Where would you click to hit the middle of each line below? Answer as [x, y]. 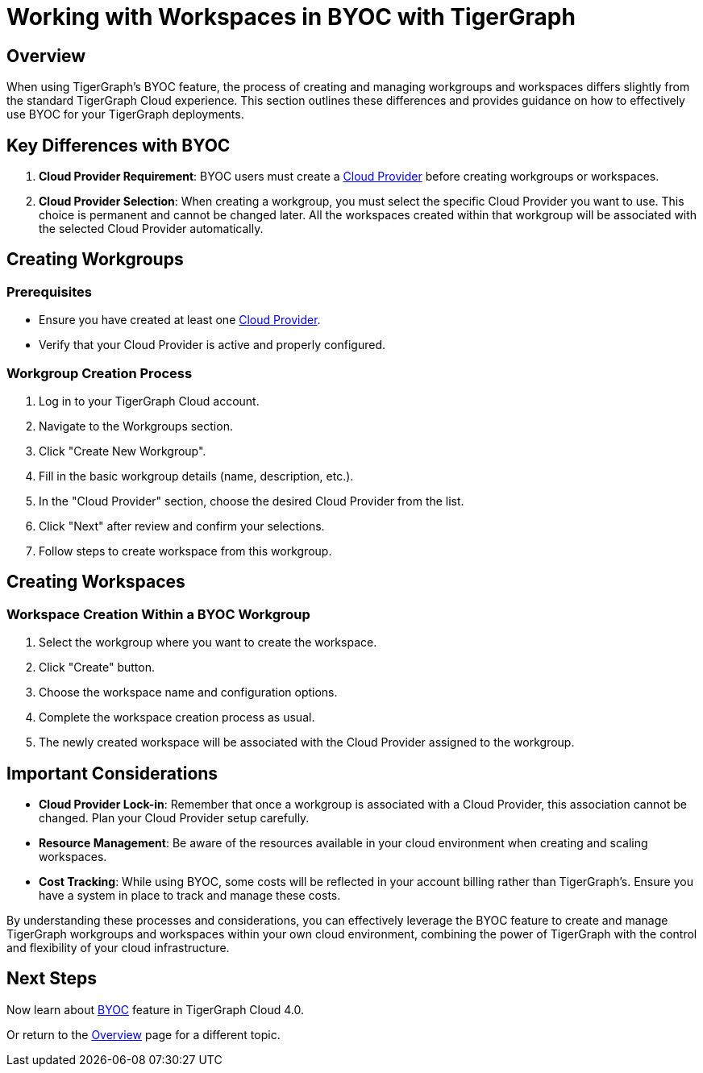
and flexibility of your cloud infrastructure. [118, 948]
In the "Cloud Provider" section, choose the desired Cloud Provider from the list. [252, 501]
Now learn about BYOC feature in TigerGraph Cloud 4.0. [155, 1009]
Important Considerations [112, 773]
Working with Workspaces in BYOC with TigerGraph [291, 17]
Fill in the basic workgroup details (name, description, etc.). [196, 476]
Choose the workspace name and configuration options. [188, 692]
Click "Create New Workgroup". [123, 451]
